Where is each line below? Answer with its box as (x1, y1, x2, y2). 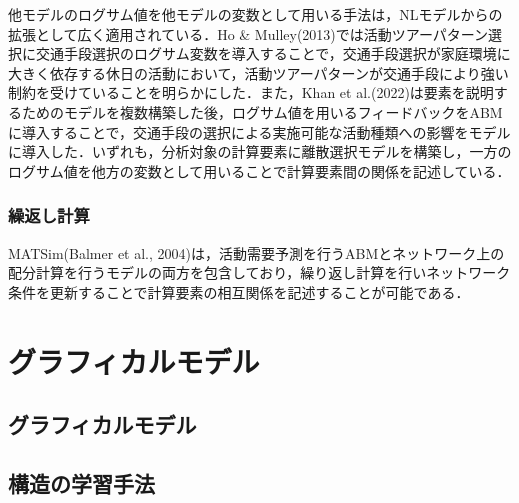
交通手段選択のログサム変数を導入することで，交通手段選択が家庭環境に (35, 43, 511, 64)
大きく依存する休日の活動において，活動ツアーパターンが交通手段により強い (8, 62, 509, 83)
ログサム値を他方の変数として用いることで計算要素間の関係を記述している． (8, 160, 511, 181)
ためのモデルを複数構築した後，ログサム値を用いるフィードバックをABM (21, 101, 503, 122)
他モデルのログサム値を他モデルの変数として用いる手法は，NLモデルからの (8, 4, 503, 24)
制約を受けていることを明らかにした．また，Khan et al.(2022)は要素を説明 (8, 82, 494, 103)
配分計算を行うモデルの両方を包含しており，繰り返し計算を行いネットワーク (8, 262, 511, 283)
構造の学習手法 (8, 467, 155, 498)
